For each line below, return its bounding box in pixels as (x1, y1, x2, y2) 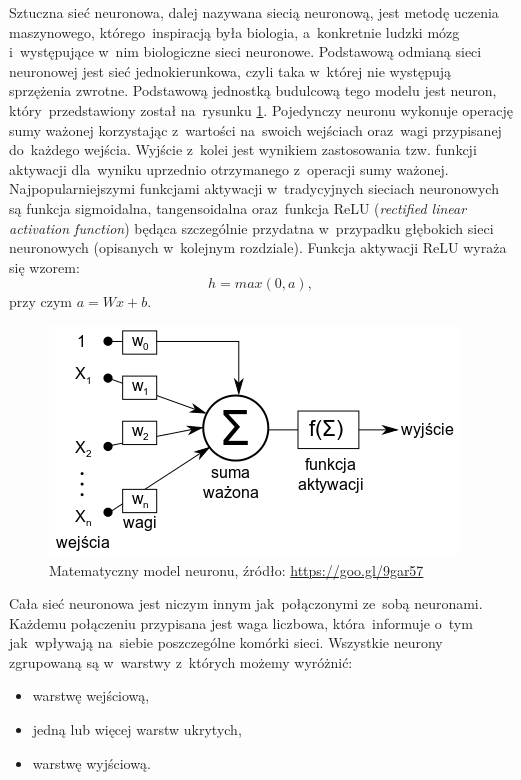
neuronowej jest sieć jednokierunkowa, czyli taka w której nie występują (9, 60, 452, 81)
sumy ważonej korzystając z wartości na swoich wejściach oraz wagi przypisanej (9, 119, 502, 140)
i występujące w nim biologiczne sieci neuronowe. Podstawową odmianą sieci (9, 41, 482, 62)
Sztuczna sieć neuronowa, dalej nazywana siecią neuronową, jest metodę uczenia (9, 2, 499, 22)
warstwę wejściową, (32, 685, 150, 706)
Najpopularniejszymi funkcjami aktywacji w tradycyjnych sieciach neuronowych (9, 178, 499, 199)
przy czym (9, 291, 73, 312)
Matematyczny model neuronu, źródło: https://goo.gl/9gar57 (49, 559, 424, 580)
